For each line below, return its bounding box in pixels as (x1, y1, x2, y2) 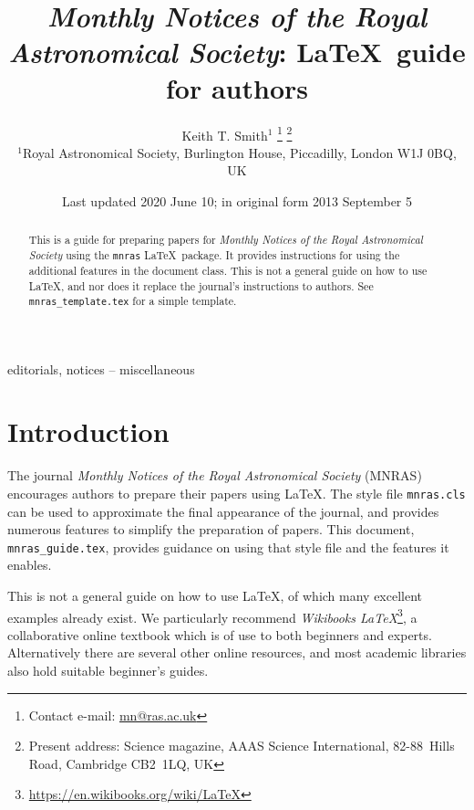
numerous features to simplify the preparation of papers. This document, (7, 520, 415, 539)
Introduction (7, 413, 170, 450)
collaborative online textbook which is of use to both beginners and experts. (7, 625, 432, 644)
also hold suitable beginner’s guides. (7, 661, 209, 680)
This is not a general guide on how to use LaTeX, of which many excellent (7, 585, 423, 605)
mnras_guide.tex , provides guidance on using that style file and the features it (7, 537, 449, 556)
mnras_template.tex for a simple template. (28, 293, 237, 309)
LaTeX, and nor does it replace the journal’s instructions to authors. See (28, 278, 374, 293)
